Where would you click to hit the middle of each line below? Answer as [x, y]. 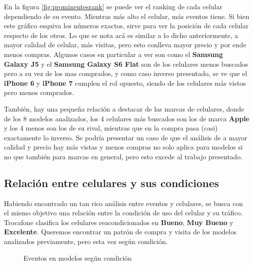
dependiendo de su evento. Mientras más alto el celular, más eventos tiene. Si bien [127, 16]
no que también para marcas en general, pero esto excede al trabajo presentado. [123, 156]
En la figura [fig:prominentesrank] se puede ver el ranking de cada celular [113, 6]
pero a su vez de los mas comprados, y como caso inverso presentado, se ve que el [126, 73]
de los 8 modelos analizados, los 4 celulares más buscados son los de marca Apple [127, 118]
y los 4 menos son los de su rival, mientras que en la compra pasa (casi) [111, 128]
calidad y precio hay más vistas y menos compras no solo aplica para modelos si [123, 147]
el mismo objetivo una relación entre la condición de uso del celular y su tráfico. [123, 213]
